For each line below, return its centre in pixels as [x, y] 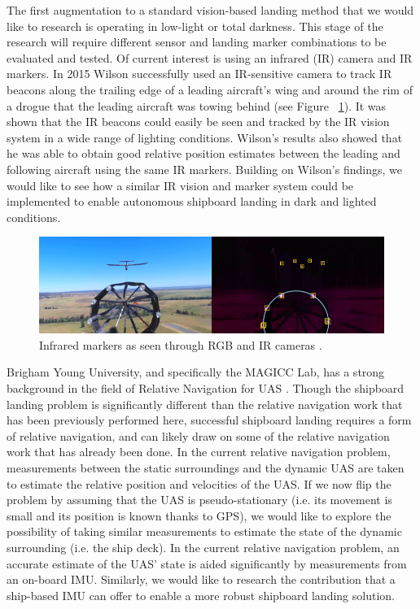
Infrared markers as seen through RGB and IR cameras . [181, 344]
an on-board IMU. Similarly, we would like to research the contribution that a [201, 579]
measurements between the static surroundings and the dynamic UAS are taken [206, 467]
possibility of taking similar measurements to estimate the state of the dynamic [204, 531]
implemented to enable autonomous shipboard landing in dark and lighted [192, 201]
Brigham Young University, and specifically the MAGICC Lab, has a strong [196, 372]
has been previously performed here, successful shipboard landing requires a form [209, 420]
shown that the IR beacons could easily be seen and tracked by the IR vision [198, 122]
